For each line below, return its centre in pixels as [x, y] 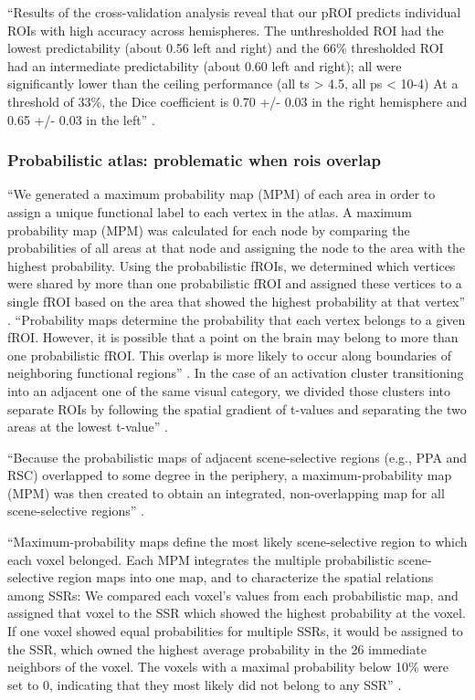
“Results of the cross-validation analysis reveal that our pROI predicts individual [234, 12]
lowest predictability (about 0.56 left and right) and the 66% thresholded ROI [226, 48]
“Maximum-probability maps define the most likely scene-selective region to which [237, 542]
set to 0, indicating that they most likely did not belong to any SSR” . [205, 684]
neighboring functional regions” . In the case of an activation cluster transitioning [236, 373]
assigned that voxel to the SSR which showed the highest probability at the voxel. [237, 613]
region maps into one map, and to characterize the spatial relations [246, 577]
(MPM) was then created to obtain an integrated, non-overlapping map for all [226, 492]
